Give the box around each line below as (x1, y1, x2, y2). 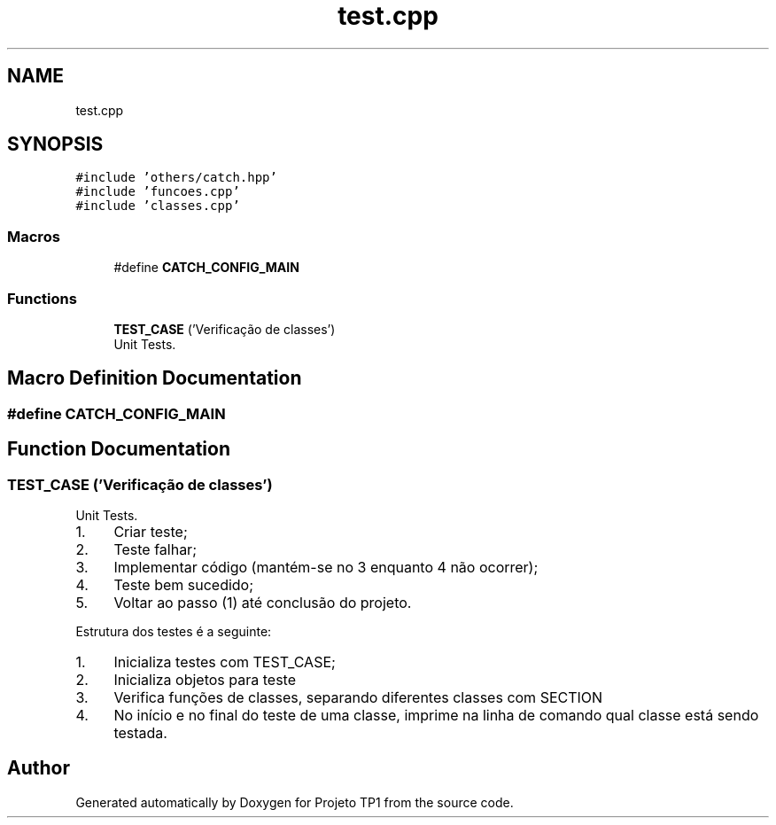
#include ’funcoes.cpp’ (75, 184, 240, 199)
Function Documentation (7, 438, 230, 461)
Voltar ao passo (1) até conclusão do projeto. (113, 594, 412, 611)
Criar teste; (113, 523, 188, 541)
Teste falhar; (113, 541, 197, 558)
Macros (7, 227, 60, 245)
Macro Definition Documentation (7, 367, 302, 390)
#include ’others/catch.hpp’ (75, 170, 277, 185)
